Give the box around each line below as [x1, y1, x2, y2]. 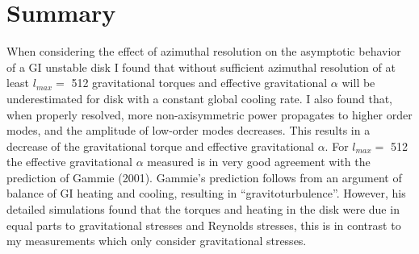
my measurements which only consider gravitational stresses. [6, 232, 307, 249]
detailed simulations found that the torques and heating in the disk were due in [6, 201, 400, 218]
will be [341, 74, 375, 91]
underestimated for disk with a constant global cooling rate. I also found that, [6, 90, 393, 106]
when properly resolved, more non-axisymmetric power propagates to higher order [6, 106, 413, 123]
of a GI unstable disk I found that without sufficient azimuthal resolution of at [6, 58, 396, 75]
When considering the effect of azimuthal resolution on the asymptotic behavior [6, 43, 401, 60]
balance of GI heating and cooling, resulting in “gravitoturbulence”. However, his [6, 185, 406, 202]
